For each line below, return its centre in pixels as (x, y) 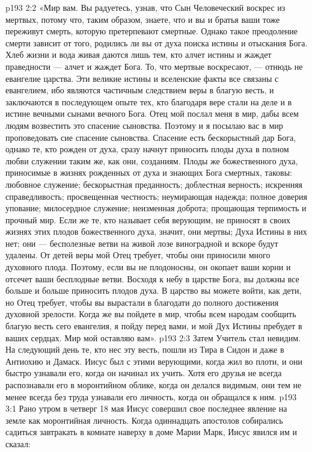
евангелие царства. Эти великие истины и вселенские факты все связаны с (142, 78)
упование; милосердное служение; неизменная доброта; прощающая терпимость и (156, 208)
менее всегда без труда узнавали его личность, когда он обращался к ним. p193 (151, 396)
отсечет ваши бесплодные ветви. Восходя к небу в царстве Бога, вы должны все (152, 278)
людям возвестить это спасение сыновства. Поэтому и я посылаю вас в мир (144, 125)
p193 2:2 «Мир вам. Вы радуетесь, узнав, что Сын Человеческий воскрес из (145, 7)
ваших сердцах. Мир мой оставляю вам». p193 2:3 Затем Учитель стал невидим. (153, 337)
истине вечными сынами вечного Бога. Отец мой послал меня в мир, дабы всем (152, 113)
